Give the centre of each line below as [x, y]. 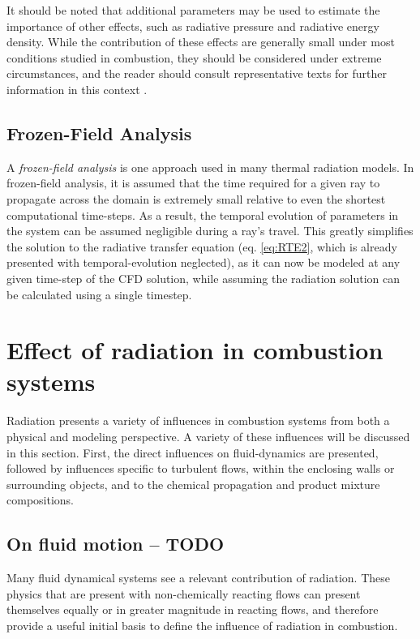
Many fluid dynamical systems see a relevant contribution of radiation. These [199, 578]
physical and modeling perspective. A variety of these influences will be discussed [208, 437]
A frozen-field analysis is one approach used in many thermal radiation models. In [210, 167]
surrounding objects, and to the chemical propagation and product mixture [193, 484]
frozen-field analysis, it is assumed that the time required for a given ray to [193, 183]
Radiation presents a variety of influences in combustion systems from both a [198, 420]
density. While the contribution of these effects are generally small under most [201, 42]
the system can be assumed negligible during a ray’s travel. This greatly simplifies [210, 231]
